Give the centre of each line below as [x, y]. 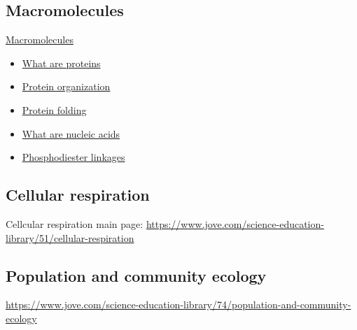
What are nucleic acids [71, 133]
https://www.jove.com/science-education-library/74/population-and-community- [178, 304]
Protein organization [66, 86]
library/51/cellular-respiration [70, 237]
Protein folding [54, 109]
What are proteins [61, 63]
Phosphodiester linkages [73, 157]
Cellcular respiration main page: [75, 223]
